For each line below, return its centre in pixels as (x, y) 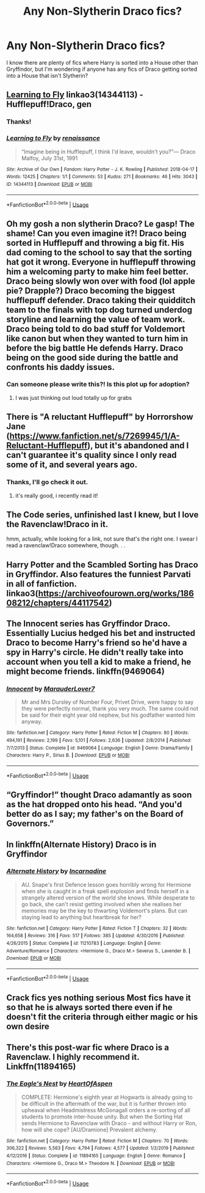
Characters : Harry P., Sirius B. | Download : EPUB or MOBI (68, 755)
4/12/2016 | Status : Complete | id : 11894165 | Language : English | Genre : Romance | (96, 1156)
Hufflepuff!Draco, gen (49, 104)
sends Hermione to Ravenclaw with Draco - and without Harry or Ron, (109, 1123)
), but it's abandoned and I (138, 445)
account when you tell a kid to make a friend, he (99, 662)
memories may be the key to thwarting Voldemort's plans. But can (104, 910)
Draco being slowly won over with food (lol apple (101, 281)
